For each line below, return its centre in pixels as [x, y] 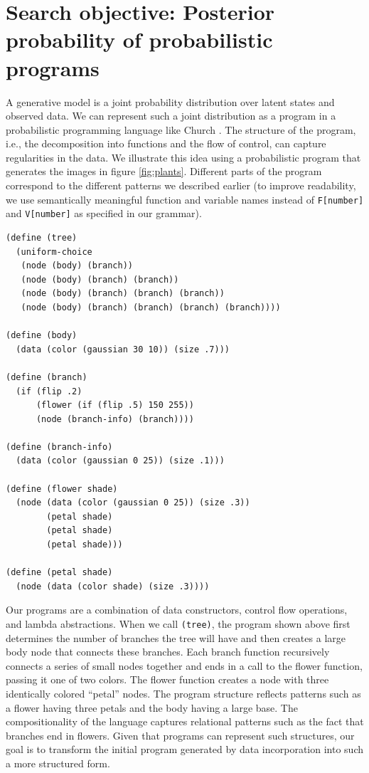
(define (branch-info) [59, 447]
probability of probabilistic [139, 40]
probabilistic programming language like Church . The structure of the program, [181, 129]
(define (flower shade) [62, 489]
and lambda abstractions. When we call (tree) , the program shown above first [178, 624]
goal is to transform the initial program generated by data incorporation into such [184, 749]
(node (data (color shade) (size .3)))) [113, 586]
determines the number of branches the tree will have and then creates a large [176, 637]
